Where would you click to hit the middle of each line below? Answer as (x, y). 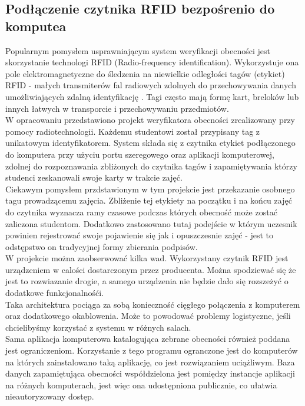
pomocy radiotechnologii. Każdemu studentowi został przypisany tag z (133, 131)
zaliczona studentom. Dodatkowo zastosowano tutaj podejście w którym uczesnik (151, 223)
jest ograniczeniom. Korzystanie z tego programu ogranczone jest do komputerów (152, 350)
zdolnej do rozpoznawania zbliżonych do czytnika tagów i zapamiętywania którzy (151, 166)
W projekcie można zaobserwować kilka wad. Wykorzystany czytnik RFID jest (147, 258)
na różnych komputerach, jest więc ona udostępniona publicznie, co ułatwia (141, 385)
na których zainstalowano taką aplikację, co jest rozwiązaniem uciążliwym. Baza (150, 362)
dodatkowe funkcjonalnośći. (54, 293)
